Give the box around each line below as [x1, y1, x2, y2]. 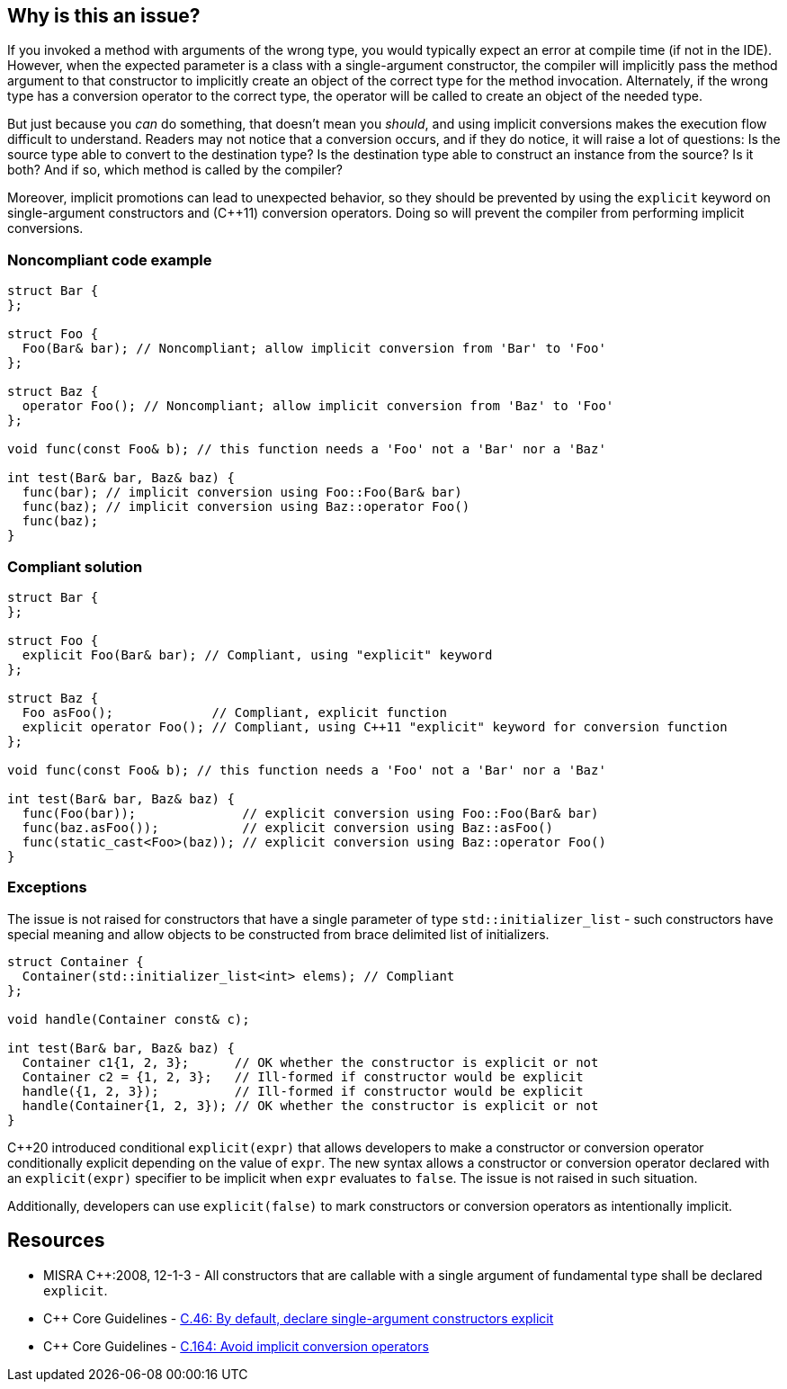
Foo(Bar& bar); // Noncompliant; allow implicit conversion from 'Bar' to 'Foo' [22, 341, 606, 356]
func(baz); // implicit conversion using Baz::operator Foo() [22, 499, 470, 515]
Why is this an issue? [7, 4, 201, 27]
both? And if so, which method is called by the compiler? [7, 162, 343, 178]
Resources [7, 1229, 105, 1252]
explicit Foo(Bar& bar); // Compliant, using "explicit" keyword [22, 647, 493, 662]
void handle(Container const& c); [7, 1011, 250, 1026]
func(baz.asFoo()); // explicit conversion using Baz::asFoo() [22, 820, 553, 835]
